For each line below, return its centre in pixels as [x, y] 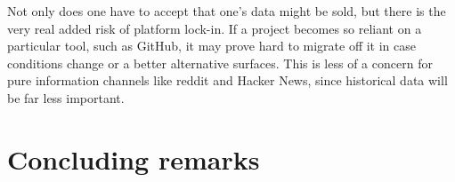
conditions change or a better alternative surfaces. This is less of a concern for [220, 63]
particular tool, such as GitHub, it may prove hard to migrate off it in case [212, 46]
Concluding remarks [134, 158]
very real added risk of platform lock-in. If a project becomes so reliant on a [215, 28]
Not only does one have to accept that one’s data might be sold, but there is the [227, 11]
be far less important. [66, 97]
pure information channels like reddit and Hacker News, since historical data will [227, 80]
